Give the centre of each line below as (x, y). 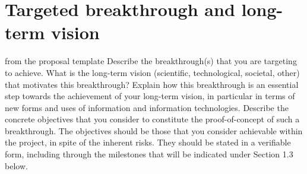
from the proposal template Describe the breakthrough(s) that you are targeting (151, 61)
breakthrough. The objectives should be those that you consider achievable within (154, 130)
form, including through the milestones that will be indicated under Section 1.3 (149, 154)
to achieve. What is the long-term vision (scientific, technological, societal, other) (152, 72)
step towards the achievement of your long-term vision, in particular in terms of (150, 96)
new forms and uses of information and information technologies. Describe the (147, 107)
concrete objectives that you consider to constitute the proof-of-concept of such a (152, 119)
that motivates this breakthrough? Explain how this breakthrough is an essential (152, 84)
